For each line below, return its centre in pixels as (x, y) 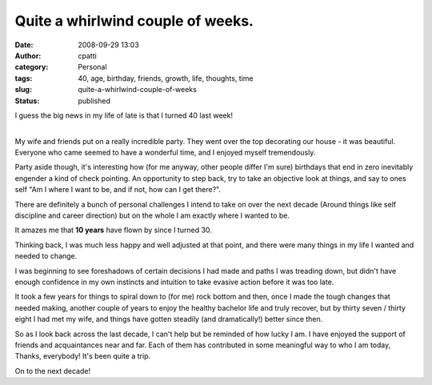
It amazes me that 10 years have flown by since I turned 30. (113, 230)
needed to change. (46, 256)
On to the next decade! (53, 371)
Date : (24, 45)
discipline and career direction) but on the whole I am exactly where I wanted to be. (152, 215)
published (94, 101)
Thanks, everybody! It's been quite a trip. (83, 356)
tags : (24, 78)
